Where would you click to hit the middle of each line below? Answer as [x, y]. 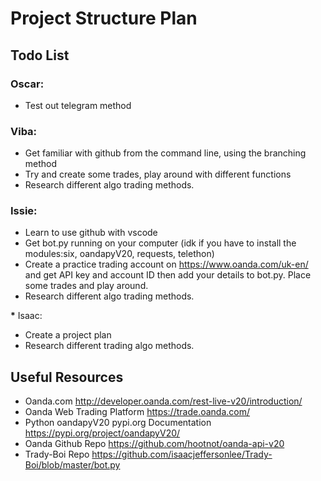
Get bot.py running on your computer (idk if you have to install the [160, 243]
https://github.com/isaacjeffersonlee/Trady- [182, 454]
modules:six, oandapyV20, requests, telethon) [119, 254]
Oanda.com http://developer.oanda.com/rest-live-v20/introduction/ [163, 401]
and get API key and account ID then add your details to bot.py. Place [168, 275]
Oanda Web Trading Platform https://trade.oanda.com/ [137, 412]
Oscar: [27, 84]
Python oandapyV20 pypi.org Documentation [118, 423]
